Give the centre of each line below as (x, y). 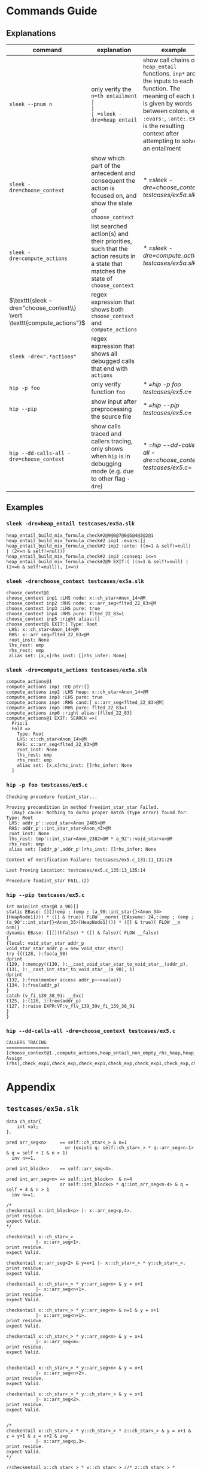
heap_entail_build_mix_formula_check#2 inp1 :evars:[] (76, 540)
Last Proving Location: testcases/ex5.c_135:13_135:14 (76, 870)
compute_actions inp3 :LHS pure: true (54, 697)
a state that (106, 264)
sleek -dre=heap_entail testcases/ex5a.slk (71, 524)
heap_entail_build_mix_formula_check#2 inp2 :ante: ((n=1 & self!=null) (99, 546)
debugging (106, 464)
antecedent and (113, 173)
